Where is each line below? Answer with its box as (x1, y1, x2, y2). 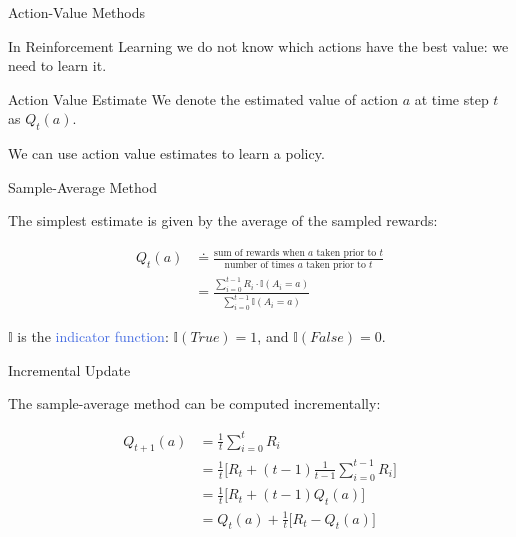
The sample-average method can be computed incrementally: (8, 393, 381, 414)
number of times (224, 259, 295, 270)
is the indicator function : (17, 326, 169, 347)
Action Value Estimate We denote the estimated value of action (8, 88, 398, 109)
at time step (414, 88, 489, 109)
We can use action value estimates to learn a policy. (8, 143, 325, 164)
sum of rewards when (214, 247, 305, 258)
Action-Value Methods (8, 2, 145, 22)
